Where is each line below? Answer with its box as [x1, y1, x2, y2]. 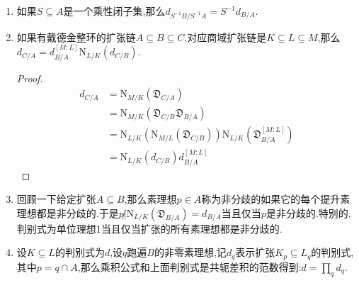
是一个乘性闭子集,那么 [63, 4, 166, 18]
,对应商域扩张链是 [184, 29, 267, 44]
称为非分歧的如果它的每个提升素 [201, 192, 351, 206]
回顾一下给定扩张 [16, 192, 96, 206]
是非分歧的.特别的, [266, 205, 351, 220]
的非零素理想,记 [154, 245, 227, 260]
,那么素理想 [124, 192, 177, 206]
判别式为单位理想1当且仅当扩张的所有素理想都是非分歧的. [16, 221, 283, 235]
